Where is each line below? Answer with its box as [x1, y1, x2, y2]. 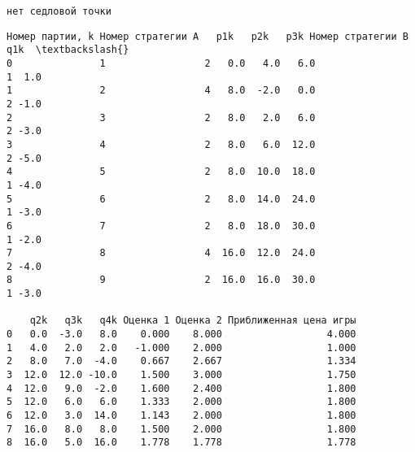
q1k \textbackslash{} [7, 44, 129, 56]
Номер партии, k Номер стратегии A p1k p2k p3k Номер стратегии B [7, 30, 408, 42]
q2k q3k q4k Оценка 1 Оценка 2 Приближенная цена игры [29, 315, 356, 327]
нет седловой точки [7, 6, 111, 17]
